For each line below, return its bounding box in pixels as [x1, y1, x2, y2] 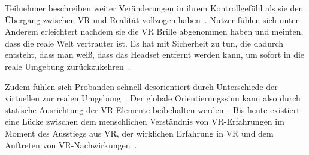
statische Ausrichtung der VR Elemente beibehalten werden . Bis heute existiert [5, 103, 300, 116]
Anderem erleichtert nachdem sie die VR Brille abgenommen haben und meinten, [5, 25, 304, 38]
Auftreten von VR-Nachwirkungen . [5, 138, 137, 151]
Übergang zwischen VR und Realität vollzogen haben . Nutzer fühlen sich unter [5, 13, 299, 26]
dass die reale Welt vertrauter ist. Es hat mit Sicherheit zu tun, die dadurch [5, 36, 284, 49]
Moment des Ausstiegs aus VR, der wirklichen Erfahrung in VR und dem [5, 126, 274, 139]
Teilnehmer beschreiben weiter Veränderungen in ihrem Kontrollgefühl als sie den [5, 2, 304, 14]
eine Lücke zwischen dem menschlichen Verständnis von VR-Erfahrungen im [5, 115, 284, 128]
